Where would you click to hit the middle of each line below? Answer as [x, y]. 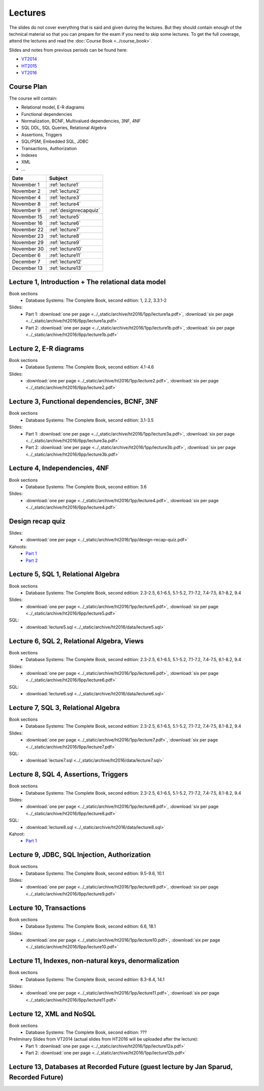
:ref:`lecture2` [65, 191]
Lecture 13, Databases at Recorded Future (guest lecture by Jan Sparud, [121, 1067]
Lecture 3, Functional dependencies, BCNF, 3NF [84, 402]
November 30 [28, 249]
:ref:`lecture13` [66, 268]
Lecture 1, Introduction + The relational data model [88, 282]
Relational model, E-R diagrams [53, 107]
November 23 [28, 236]
